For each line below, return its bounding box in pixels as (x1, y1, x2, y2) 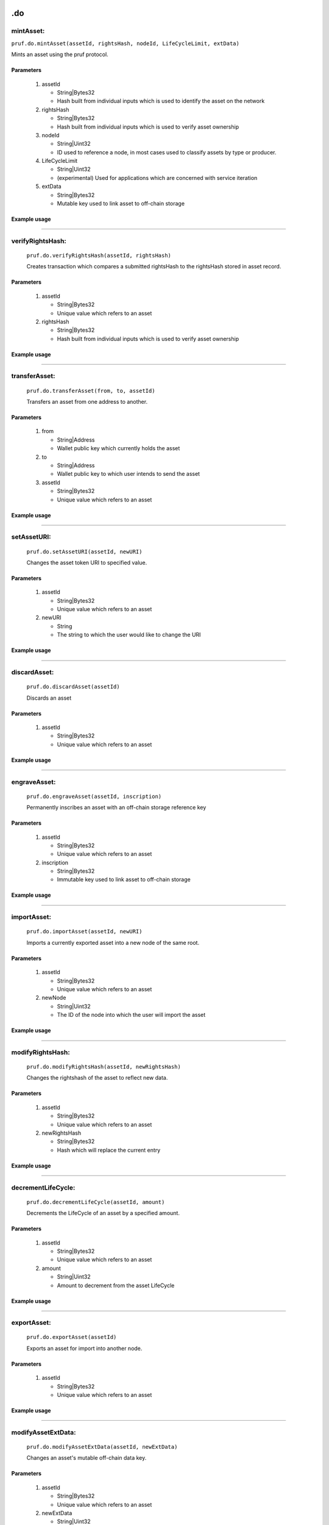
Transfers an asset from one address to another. (26, 398, 148, 406)
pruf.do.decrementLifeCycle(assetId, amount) (26, 1199, 165, 1205)
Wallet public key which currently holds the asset (57, 445, 180, 452)
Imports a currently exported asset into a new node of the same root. (26, 939, 200, 946)
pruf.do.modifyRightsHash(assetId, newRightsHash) (26, 1063, 181, 1071)
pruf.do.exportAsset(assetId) (26, 1333, 117, 1341)
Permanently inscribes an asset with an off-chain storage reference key (26, 804, 207, 811)
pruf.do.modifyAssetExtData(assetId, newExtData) (26, 1443, 178, 1450)
